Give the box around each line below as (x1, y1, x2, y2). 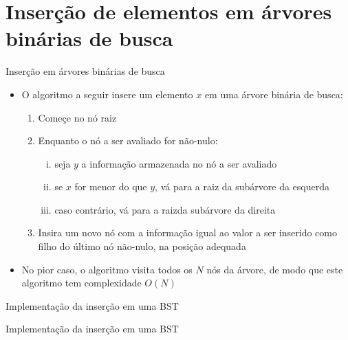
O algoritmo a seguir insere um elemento (21, 87, 193, 101)
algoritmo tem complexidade (21, 275, 142, 290)
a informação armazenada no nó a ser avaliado (81, 156, 277, 170)
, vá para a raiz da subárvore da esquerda (155, 179, 330, 194)
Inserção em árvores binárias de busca (6, 64, 165, 78)
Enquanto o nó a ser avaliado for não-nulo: (38, 133, 218, 148)
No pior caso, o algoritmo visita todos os (21, 262, 193, 276)
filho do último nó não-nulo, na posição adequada (38, 239, 246, 253)
